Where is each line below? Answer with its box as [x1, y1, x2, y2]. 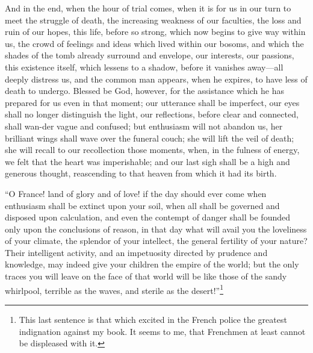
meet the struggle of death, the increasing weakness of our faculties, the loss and [5, 13, 302, 26]
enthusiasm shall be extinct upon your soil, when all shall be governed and [5, 199, 280, 211]
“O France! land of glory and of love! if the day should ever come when [5, 187, 267, 199]
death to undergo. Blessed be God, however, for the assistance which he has [5, 84, 285, 97]
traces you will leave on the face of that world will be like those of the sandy [5, 270, 287, 283]
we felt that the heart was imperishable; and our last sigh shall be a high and [5, 155, 290, 167]
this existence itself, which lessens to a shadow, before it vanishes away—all [5, 60, 284, 73]
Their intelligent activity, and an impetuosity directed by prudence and [5, 246, 268, 258]
